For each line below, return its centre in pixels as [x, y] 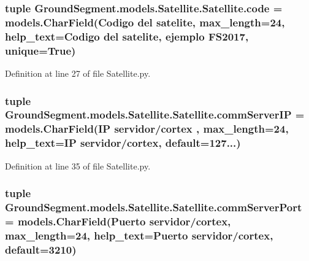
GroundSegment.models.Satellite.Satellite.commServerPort [154, 207]
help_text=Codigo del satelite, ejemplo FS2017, [127, 36]
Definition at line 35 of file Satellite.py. [78, 166]
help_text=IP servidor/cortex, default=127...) [123, 143]
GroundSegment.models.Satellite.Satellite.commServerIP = [155, 115]
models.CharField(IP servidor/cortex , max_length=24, [147, 129]
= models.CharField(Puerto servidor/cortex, [118, 221]
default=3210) [41, 249]
